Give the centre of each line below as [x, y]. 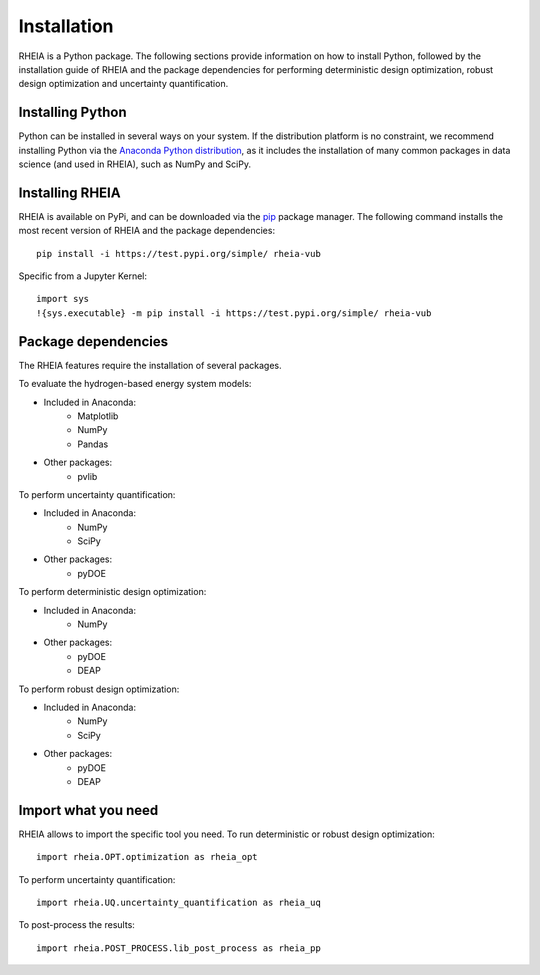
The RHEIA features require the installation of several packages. [150, 365]
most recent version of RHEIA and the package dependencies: [146, 231]
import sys [63, 299]
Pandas [93, 444]
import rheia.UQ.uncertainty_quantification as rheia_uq [179, 903]
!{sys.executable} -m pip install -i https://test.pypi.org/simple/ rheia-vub [234, 313]
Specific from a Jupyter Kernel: [83, 276]
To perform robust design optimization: [99, 689]
